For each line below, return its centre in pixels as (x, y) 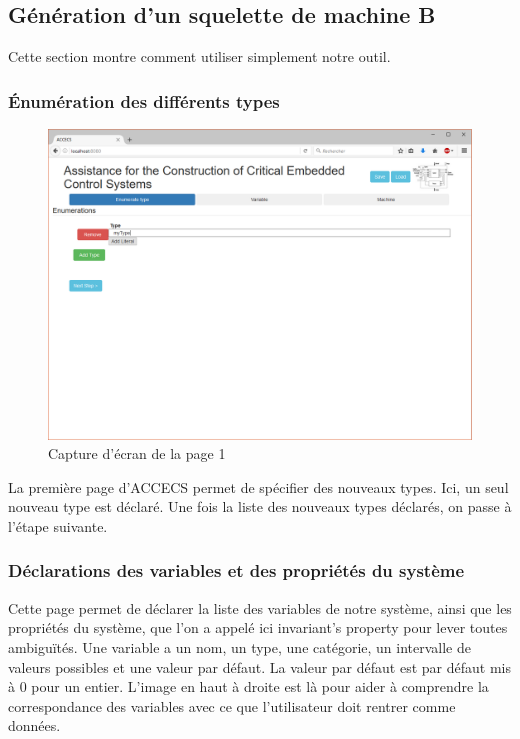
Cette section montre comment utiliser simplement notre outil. (199, 56)
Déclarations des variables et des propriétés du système (236, 570)
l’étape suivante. (58, 525)
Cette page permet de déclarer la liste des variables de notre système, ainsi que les (260, 607)
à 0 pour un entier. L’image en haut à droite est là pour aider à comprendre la (248, 686)
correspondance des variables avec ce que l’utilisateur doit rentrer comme (232, 705)
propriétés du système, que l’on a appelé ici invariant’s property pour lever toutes (258, 627)
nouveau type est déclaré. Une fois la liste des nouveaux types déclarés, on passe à (260, 506)
